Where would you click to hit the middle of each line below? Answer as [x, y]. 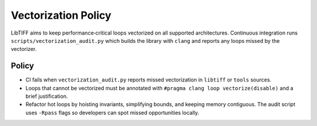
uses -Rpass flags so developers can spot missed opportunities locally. [112, 113]
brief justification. [47, 96]
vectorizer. [24, 49]
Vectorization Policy [61, 15]
